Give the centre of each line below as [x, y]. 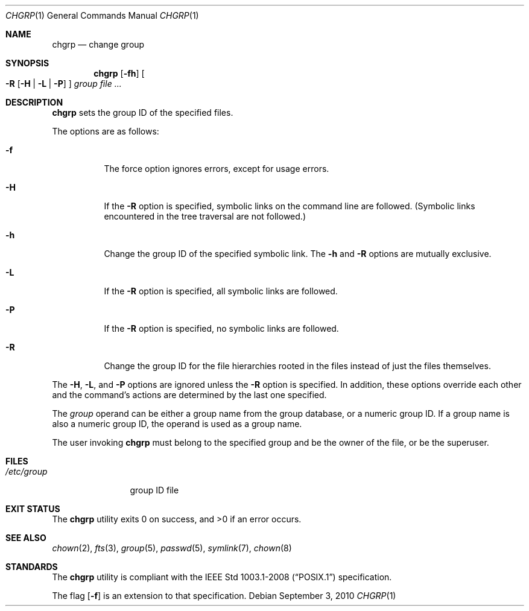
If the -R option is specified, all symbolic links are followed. [221, 291]
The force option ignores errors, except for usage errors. [217, 169]
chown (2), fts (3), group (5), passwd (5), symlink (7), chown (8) [172, 548]
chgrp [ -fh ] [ [119, 73]
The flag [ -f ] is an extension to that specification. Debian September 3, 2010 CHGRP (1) [224, 596]
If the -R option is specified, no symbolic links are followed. [221, 328]
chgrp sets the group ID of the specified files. [143, 112]
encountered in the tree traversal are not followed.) [205, 216]
